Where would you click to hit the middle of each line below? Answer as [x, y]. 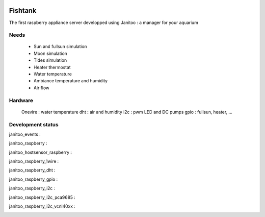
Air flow [41, 88]
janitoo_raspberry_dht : [32, 170]
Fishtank [23, 11]
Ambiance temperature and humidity [71, 81]
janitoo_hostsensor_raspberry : [40, 152]
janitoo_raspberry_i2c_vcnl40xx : [42, 206]
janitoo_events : [25, 134]
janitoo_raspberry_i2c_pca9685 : [42, 197]
